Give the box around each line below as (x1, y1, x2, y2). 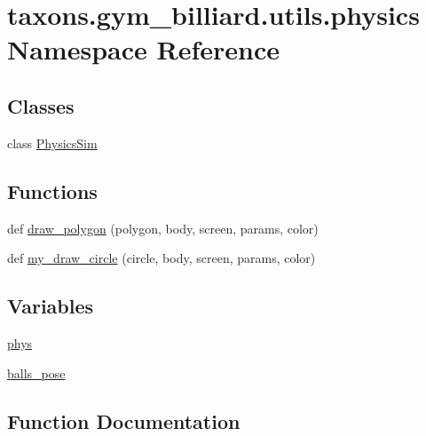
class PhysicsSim (7, 133, 98, 152)
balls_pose (7, 363, 66, 382)
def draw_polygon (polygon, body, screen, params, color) (7, 218, 319, 237)
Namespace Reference (7, 31, 280, 67)
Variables (7, 292, 94, 320)
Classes (7, 91, 75, 119)
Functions (7, 177, 98, 204)
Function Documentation (7, 407, 241, 434)
